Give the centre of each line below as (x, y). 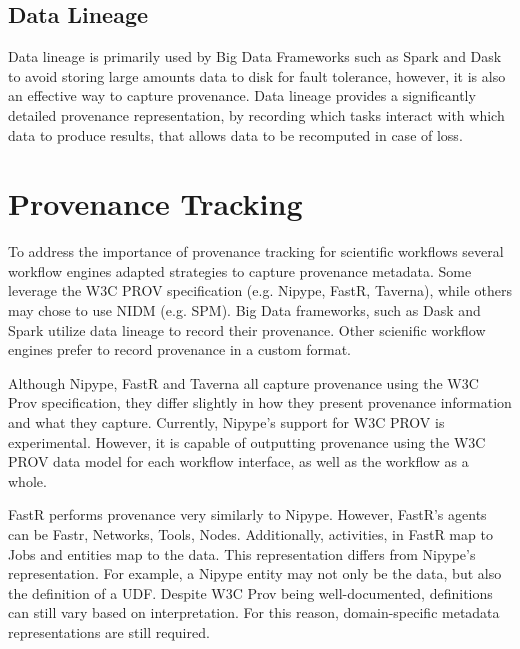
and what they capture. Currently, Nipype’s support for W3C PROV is (226, 422)
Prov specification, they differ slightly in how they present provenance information (260, 402)
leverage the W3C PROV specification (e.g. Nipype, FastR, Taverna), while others (260, 290)
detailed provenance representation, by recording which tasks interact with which (256, 114)
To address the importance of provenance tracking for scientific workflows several (256, 251)
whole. (27, 480)
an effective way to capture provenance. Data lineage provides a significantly (242, 95)
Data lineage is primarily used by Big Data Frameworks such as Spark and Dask (255, 56)
